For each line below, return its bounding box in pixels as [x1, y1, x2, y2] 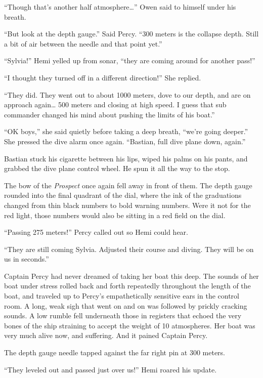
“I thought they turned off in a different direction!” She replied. [4, 72, 201, 82]
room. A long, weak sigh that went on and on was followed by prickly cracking [4, 300, 247, 311]
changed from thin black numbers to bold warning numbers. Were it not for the [4, 199, 251, 210]
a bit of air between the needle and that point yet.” [4, 38, 162, 49]
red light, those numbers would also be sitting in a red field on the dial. [4, 209, 226, 220]
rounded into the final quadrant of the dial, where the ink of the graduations [4, 190, 242, 200]
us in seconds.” [4, 254, 49, 264]
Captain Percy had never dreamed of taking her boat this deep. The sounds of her [4, 270, 259, 281]
